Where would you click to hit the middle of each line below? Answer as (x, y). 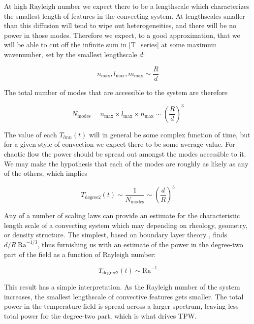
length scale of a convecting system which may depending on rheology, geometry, (126, 225)
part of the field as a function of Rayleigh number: (80, 254)
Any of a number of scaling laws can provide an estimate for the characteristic (122, 215)
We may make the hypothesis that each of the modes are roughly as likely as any (126, 163)
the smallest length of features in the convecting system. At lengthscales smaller (125, 16)
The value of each (31, 134)
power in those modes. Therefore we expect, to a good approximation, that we (122, 35)
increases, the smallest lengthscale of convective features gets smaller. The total (124, 296)
